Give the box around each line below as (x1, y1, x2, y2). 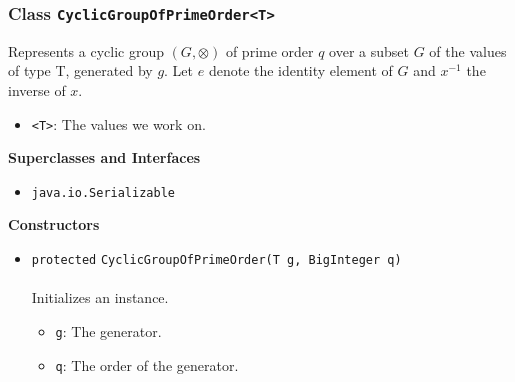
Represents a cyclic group (8, 40, 164, 61)
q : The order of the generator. (55, 354, 239, 375)
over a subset (329, 40, 410, 61)
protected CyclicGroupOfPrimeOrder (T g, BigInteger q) (31, 253, 402, 268)
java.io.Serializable (31, 185, 175, 200)
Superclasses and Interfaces (8, 147, 201, 168)
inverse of (8, 79, 66, 100)
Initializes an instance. (31, 287, 169, 308)
